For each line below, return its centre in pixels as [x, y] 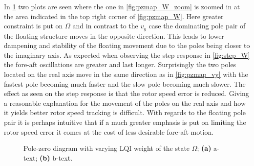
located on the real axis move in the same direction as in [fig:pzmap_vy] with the [126, 74]
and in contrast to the [105, 26]
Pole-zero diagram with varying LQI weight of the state [107, 148]
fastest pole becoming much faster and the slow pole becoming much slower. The [125, 83]
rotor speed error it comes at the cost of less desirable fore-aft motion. [109, 131]
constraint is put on [33, 26]
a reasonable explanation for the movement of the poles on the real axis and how [125, 103]
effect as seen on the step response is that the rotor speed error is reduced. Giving [127, 93]
